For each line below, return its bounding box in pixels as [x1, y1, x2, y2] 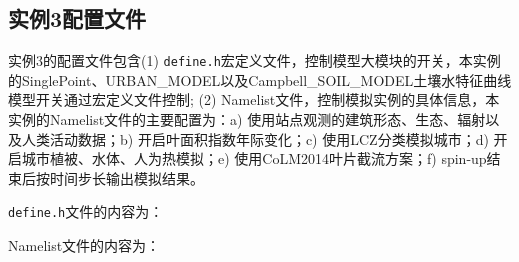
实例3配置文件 [8, 3, 147, 34]
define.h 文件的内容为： [8, 201, 164, 222]
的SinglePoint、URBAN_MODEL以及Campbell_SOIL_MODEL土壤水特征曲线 [8, 69, 512, 90]
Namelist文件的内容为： [8, 235, 161, 256]
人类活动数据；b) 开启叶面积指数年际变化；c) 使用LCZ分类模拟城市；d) [21, 128, 489, 149]
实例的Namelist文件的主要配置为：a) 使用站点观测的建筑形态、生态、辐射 [8, 109, 486, 130]
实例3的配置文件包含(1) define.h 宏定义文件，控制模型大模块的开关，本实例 [8, 50, 501, 71]
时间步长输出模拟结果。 [49, 167, 204, 188]
